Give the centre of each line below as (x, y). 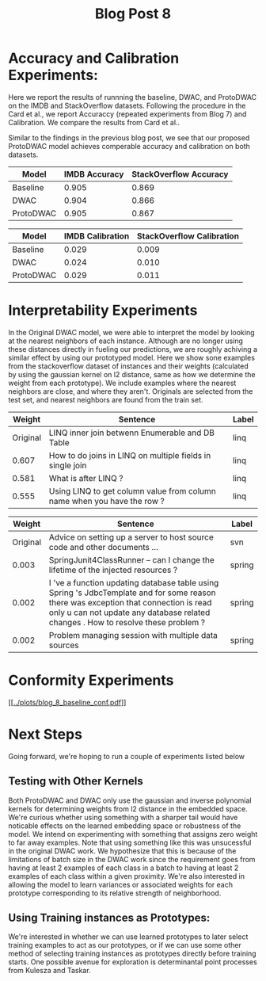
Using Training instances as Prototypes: (109, 917)
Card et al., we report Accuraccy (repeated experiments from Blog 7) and (127, 114)
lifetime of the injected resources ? (113, 570)
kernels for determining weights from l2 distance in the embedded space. (128, 808)
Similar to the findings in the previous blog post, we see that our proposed (129, 137)
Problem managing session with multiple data (133, 635)
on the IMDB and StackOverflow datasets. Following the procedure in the (127, 105)
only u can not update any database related (129, 613)
